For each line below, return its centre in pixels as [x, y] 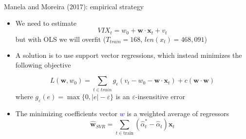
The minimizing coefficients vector [66, 113]
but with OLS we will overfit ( [61, 39]
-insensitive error [160, 96]
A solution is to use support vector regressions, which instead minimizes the [129, 55]
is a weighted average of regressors [178, 113]
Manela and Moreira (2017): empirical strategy [74, 6]
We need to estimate [46, 23]
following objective [43, 64]
